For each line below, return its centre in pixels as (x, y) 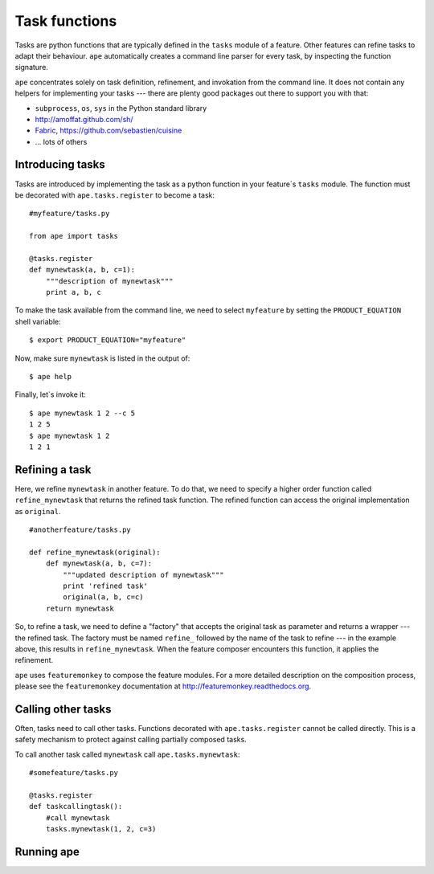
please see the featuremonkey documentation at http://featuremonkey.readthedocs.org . (163, 686)
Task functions (66, 21)
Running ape (47, 852)
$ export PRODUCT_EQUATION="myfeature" (108, 340)
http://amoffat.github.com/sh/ (84, 119)
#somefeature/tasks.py (74, 773)
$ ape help (51, 377)
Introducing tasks (60, 165)
